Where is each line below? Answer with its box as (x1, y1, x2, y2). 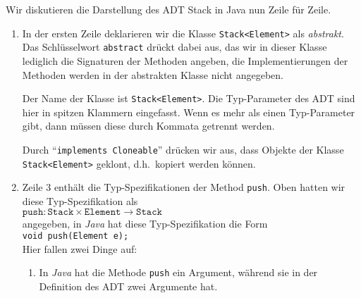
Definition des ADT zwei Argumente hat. (39, 279, 218, 293)
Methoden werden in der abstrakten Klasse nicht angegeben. (22, 67, 283, 82)
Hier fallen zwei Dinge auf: (22, 241, 137, 256)
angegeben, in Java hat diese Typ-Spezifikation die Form (22, 216, 268, 230)
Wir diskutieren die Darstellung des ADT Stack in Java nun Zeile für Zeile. (6, 2, 331, 16)
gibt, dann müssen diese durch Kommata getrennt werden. (22, 118, 275, 133)
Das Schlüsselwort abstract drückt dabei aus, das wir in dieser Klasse (22, 39, 327, 54)
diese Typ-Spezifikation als (22, 193, 138, 208)
